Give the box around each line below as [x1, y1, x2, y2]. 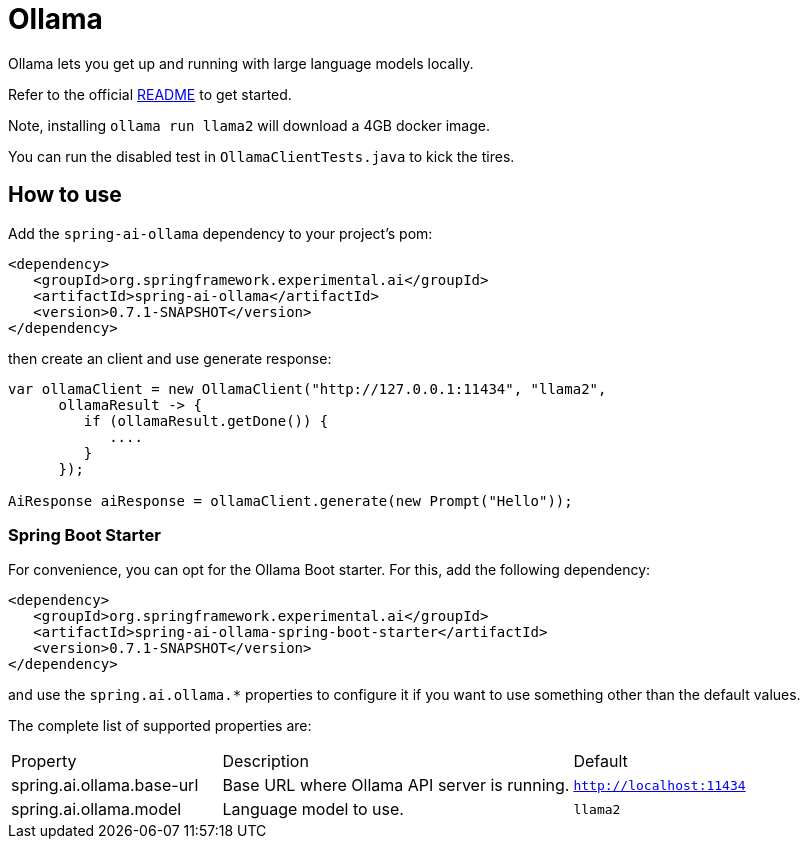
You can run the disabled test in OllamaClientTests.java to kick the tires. [8, 147, 515, 165]
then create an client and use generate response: [8, 349, 332, 367]
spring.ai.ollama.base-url [11, 775, 199, 796]
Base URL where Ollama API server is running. [222, 775, 570, 796]
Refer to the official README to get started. [8, 85, 292, 103]
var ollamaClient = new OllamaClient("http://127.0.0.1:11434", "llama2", [8, 380, 607, 397]
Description [222, 751, 309, 772]
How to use [8, 182, 122, 208]
